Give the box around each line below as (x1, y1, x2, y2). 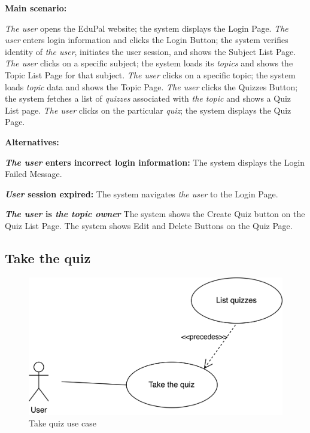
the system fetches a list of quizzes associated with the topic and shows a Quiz (5, 92, 291, 105)
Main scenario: (5, 2, 67, 14)
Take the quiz (5, 248, 91, 267)
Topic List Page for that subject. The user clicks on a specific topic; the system (5, 68, 296, 81)
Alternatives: (5, 135, 59, 148)
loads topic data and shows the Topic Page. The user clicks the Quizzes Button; (5, 80, 298, 93)
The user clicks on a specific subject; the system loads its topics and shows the (5, 57, 293, 69)
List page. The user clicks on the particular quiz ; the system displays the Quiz (5, 103, 291, 116)
